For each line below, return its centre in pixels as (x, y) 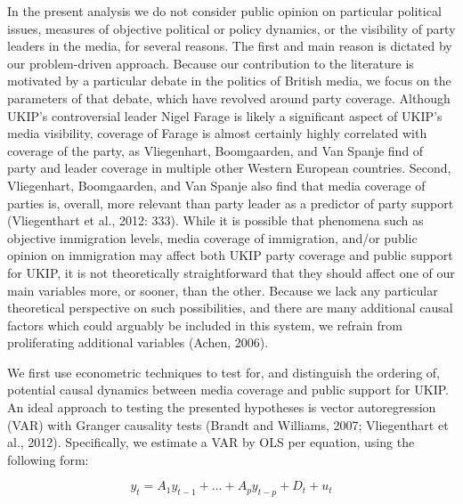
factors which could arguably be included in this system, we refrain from (205, 325)
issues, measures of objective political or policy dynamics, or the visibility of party (231, 28)
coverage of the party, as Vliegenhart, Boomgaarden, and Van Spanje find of (215, 150)
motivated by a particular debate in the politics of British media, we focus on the (229, 81)
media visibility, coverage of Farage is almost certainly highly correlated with (217, 133)
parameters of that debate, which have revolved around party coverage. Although (229, 98)
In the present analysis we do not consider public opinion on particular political (224, 11)
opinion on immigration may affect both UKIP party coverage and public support (230, 255)
